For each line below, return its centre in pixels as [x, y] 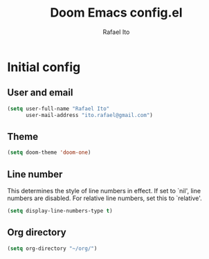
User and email [40, 92]
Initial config [44, 67]
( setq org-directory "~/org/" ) [52, 248]
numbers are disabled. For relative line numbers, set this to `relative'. [104, 198]
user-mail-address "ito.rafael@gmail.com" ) [89, 115]
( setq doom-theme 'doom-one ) [49, 153]
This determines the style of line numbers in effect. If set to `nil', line [104, 191]
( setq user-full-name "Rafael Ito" [58, 109]
